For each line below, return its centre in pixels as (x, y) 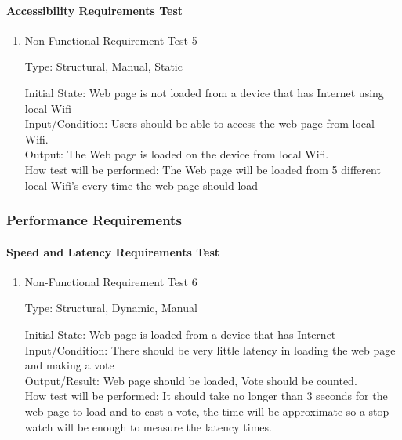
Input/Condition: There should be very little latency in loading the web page (210, 349)
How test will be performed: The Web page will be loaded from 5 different (203, 169)
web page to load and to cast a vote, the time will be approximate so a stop (207, 411)
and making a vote (69, 365)
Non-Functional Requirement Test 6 (111, 281)
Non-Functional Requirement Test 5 (111, 40)
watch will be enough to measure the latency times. (148, 426)
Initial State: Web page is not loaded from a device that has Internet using (204, 92)
